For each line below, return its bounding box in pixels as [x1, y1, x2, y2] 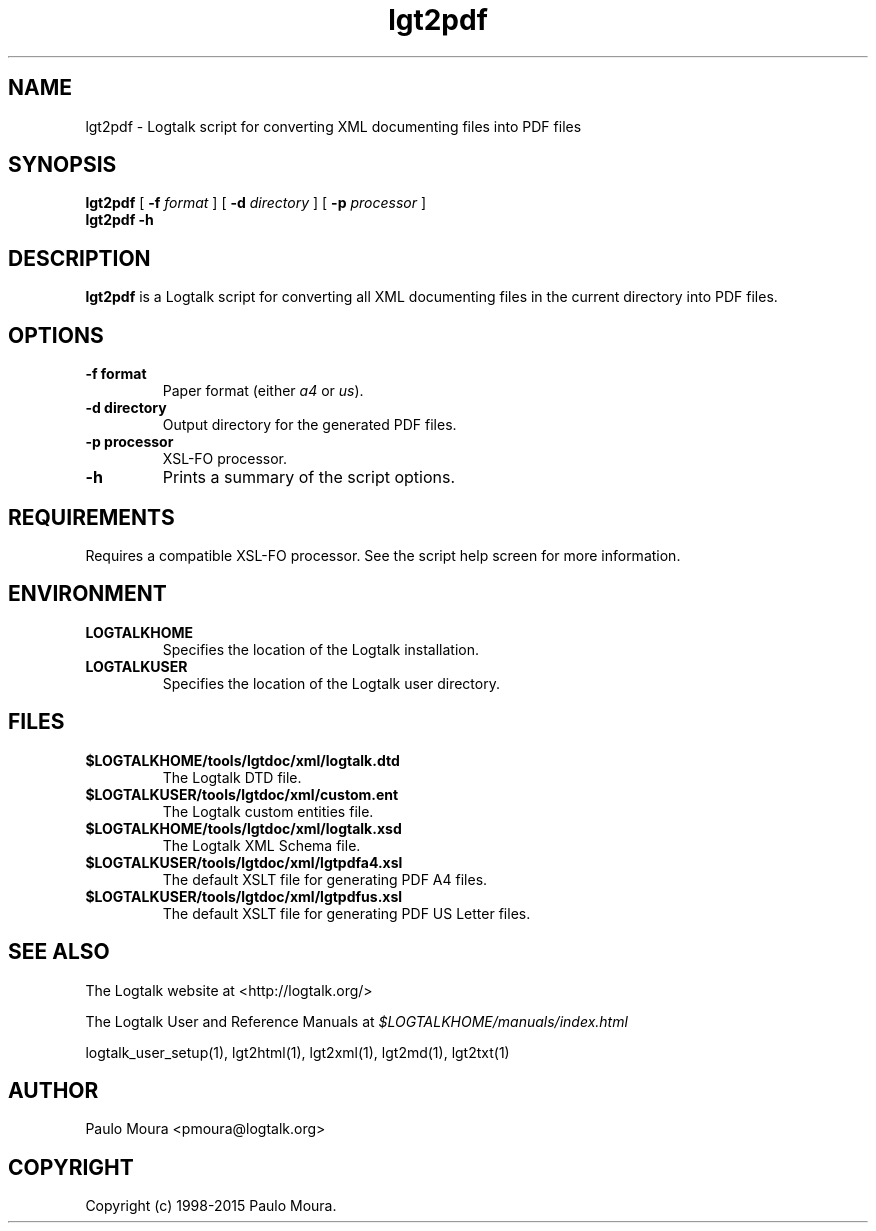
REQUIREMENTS [8, 504, 175, 530]
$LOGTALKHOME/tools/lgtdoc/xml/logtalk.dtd [85, 751, 400, 769]
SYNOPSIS [8, 152, 117, 178]
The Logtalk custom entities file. [162, 802, 374, 820]
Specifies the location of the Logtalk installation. [162, 640, 480, 658]
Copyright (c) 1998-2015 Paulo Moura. [85, 1197, 337, 1215]
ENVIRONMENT [8, 581, 167, 607]
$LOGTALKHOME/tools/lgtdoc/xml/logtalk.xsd [85, 819, 402, 837]
